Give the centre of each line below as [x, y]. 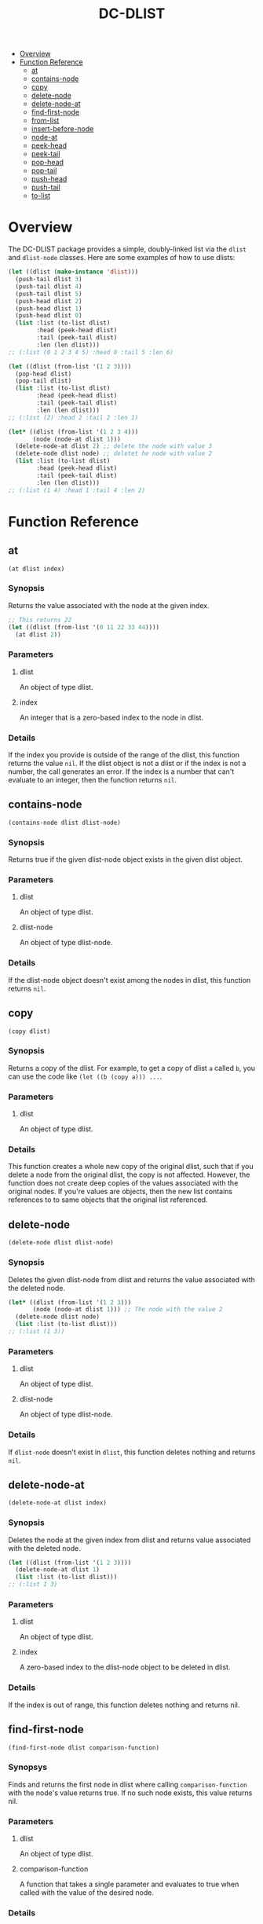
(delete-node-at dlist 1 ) [58, 1570]
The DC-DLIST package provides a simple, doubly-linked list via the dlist [128, 249]
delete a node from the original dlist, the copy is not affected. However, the [129, 1175]
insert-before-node [62, 129]
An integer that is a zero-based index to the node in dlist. [111, 717]
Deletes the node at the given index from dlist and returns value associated [130, 1540]
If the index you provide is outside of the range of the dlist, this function [124, 755]
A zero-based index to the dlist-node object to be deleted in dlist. [125, 1667]
